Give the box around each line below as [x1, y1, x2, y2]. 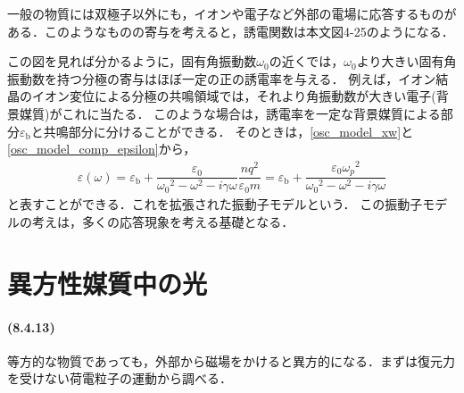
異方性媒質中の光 [7, 264, 208, 301]
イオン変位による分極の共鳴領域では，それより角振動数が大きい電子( [31, 87, 436, 105]
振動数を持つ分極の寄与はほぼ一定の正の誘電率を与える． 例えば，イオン [7, 69, 436, 88]
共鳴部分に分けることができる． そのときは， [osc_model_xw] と [43, 121, 414, 140]
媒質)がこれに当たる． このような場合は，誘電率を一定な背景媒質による [19, 104, 441, 122]
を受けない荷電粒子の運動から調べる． [7, 369, 232, 388]
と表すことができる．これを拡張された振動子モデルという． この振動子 [7, 195, 423, 213]
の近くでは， [269, 52, 344, 71]
